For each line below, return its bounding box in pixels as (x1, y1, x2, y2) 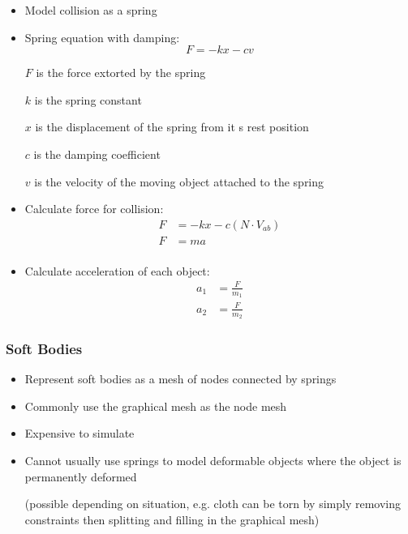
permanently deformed (24, 468, 137, 485)
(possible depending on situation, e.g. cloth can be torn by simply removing (24, 495, 401, 512)
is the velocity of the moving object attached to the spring (34, 173, 324, 190)
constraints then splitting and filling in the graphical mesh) (24, 511, 320, 528)
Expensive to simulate (24, 425, 135, 442)
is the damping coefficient (33, 145, 161, 162)
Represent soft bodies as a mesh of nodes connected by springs (24, 370, 337, 387)
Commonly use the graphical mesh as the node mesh (24, 397, 287, 414)
